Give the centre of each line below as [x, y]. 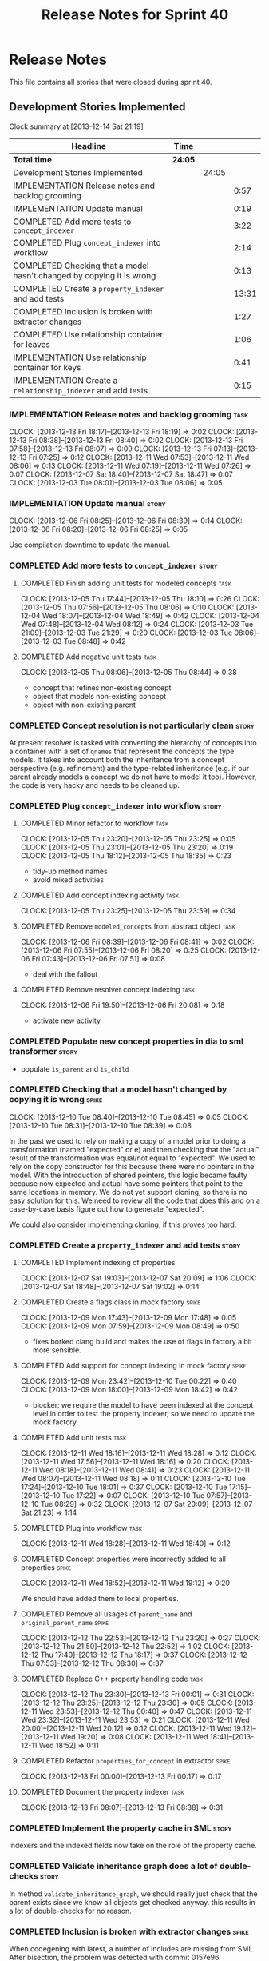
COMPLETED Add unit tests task [73, 1438]
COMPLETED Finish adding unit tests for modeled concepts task [126, 583]
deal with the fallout [65, 974]
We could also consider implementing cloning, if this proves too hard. [123, 1224]
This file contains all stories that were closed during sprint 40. [111, 82]
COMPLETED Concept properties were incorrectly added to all [123, 1559]
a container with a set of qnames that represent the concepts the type [122, 751]
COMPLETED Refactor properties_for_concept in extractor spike [125, 1761]
